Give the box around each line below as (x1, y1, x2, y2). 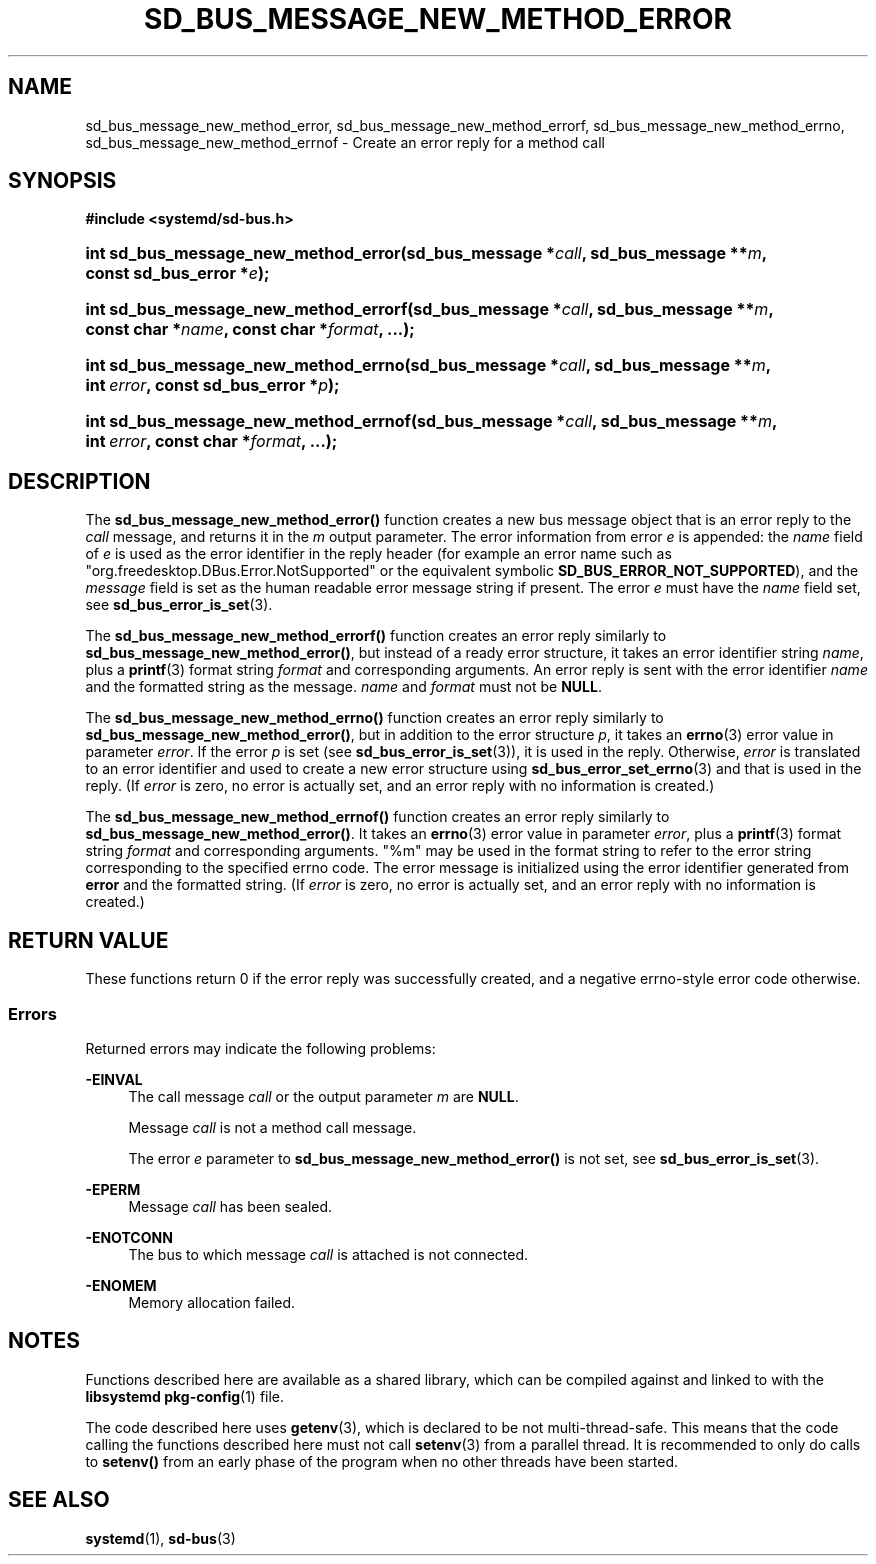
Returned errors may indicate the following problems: (85, 1039, 436, 1057)
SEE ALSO (8, 1487, 110, 1513)
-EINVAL (85, 1070, 143, 1088)
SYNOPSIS (8, 168, 117, 194)
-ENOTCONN (85, 1228, 173, 1246)
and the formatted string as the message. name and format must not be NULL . (85, 678, 602, 696)
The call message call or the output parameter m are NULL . (128, 1087, 519, 1105)
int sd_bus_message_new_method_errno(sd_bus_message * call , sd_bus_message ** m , (85, 355, 771, 376)
